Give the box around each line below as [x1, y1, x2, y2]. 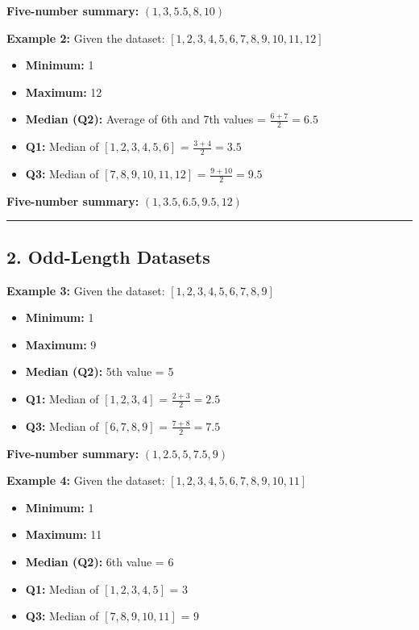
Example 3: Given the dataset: [6, 282, 165, 298]
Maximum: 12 [25, 83, 102, 100]
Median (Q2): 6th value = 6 [25, 553, 174, 570]
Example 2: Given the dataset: [6, 29, 165, 46]
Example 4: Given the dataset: [6, 472, 165, 489]
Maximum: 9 [25, 336, 97, 353]
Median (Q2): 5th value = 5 [25, 363, 174, 380]
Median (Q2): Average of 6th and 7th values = [25, 111, 266, 127]
